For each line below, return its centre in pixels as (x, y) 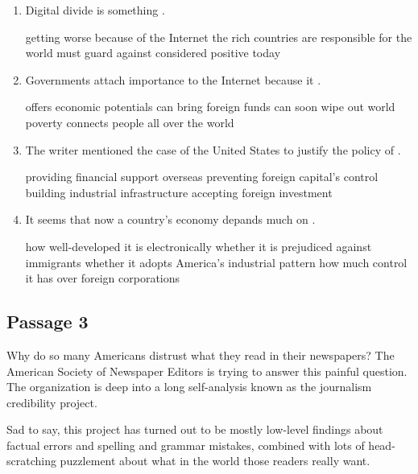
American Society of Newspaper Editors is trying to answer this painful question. (207, 371)
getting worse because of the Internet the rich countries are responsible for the (219, 37)
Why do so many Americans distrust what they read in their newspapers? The (201, 354)
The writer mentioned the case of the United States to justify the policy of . (213, 149)
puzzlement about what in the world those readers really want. (215, 461)
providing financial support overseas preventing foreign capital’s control (202, 177)
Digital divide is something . (95, 10)
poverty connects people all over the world (130, 122)
